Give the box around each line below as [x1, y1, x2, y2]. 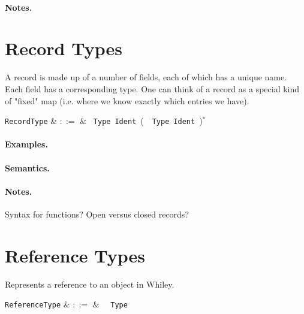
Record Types [5, 36, 122, 61]
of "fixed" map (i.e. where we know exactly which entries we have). [5, 94, 249, 107]
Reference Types [5, 243, 145, 267]
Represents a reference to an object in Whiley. [5, 277, 174, 290]
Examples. [5, 138, 48, 150]
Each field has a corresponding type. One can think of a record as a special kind [5, 82, 300, 95]
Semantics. [5, 161, 50, 174]
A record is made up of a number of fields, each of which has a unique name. [5, 71, 287, 83]
